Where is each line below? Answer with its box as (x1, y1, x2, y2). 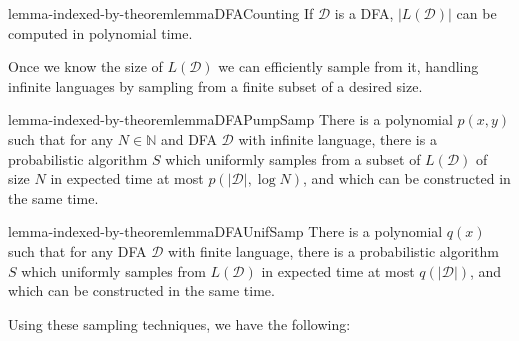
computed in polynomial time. (8, 22, 193, 43)
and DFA (160, 128, 217, 149)
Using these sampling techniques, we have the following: (8, 313, 351, 334)
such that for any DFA (8, 240, 147, 261)
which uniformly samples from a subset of (165, 148, 421, 169)
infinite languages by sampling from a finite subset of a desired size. (8, 75, 423, 96)
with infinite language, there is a (238, 128, 437, 149)
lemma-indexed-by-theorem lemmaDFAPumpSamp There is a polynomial (8, 109, 453, 130)
